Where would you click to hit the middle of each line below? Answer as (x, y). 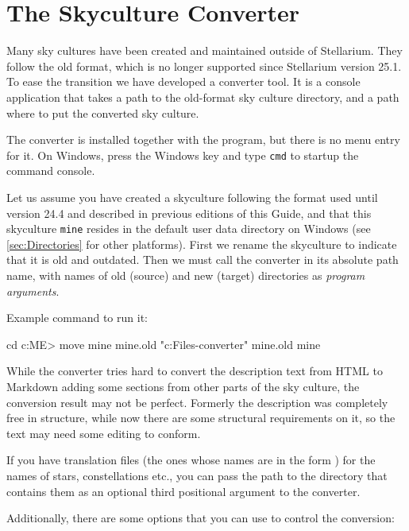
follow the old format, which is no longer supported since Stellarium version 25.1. (204, 66)
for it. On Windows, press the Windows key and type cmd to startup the (183, 155)
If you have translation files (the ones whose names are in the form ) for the (191, 460)
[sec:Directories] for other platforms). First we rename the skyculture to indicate (202, 244)
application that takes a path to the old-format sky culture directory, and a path (203, 97)
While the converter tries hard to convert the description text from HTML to (195, 371)
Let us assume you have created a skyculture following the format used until (192, 197)
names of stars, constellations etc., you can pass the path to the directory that (197, 475)
